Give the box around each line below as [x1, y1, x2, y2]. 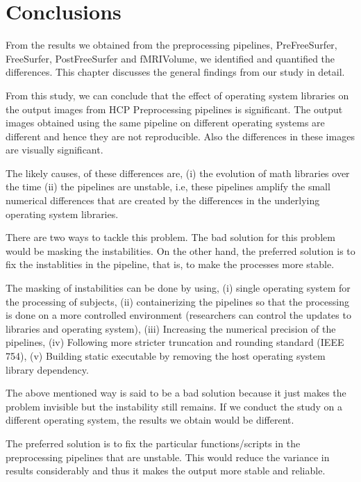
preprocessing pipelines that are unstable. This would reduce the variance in [6, 449, 330, 464]
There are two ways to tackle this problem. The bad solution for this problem [6, 230, 335, 244]
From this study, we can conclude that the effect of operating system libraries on [6, 88, 349, 102]
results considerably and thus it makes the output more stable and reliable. [6, 463, 326, 478]
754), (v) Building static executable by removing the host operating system [6, 349, 326, 363]
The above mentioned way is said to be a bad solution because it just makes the [6, 385, 346, 400]
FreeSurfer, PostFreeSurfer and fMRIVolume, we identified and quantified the [6, 51, 335, 65]
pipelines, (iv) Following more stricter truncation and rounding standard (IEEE [6, 335, 344, 349]
